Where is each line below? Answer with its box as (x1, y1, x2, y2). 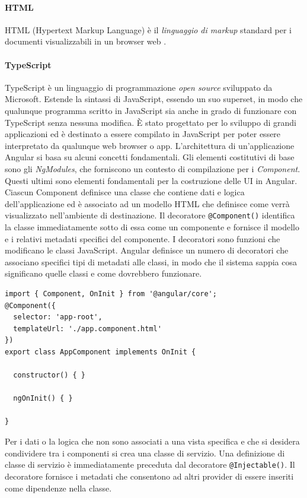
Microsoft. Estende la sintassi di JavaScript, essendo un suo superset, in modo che (5, 93, 303, 105)
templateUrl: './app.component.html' (13, 324, 162, 333)
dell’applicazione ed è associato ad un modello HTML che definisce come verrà (5, 197, 290, 210)
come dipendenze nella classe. (5, 481, 112, 494)
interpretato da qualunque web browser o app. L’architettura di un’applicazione (5, 139, 295, 151)
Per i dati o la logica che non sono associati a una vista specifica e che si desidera (5, 435, 300, 448)
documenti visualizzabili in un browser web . (5, 35, 167, 47)
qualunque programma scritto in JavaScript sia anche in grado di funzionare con (5, 104, 297, 116)
